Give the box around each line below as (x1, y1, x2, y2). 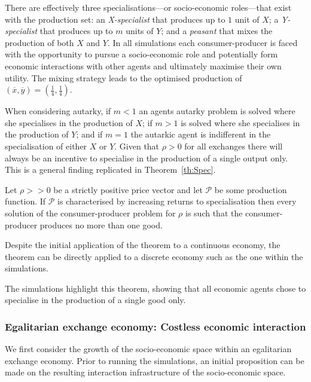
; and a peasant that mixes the (161, 25, 273, 37)
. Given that (114, 139, 160, 152)
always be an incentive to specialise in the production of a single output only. (5, 151, 288, 164)
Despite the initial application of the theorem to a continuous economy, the (5, 239, 280, 251)
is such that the (185, 206, 243, 219)
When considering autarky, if (5, 105, 111, 117)
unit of (234, 13, 260, 25)
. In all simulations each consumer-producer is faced (107, 36, 298, 48)
